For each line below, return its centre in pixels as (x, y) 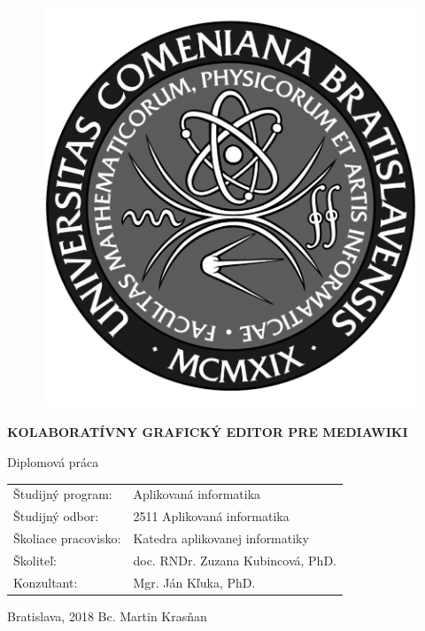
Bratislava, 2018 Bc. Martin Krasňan (107, 615)
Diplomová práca (53, 461)
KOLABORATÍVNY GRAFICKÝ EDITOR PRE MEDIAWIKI (208, 432)
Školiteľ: (35, 560)
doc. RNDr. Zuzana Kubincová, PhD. (235, 560)
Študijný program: (63, 494)
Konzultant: (46, 582)
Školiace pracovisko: (67, 538)
